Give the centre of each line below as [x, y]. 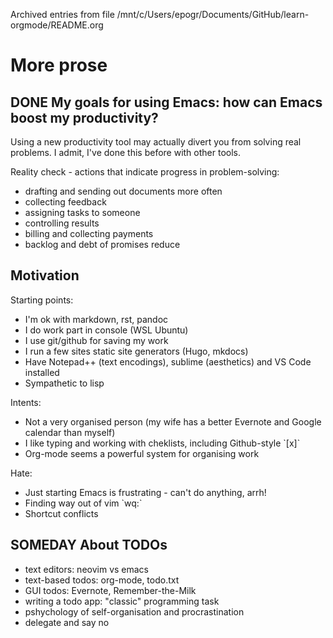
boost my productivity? [84, 117]
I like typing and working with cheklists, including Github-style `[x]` [162, 443]
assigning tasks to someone [82, 212]
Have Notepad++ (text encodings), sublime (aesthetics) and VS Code [168, 361]
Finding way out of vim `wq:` [83, 503]
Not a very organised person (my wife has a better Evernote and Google [173, 421]
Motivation [45, 275]
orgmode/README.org [57, 25]
